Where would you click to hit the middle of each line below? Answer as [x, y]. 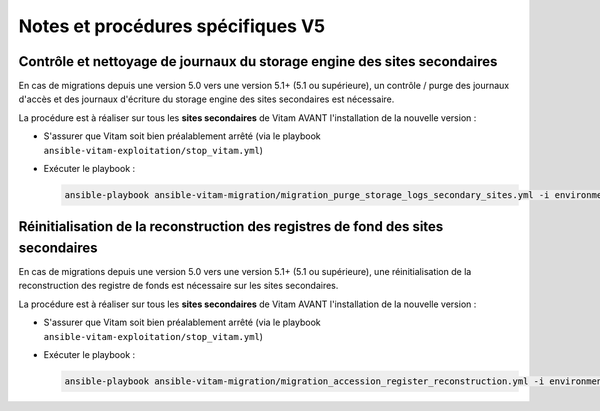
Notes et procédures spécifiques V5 [171, 26]
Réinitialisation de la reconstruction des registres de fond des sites [231, 226]
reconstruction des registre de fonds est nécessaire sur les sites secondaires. [178, 286]
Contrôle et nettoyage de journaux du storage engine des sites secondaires [258, 61]
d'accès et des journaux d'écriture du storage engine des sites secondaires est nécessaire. [206, 99]
